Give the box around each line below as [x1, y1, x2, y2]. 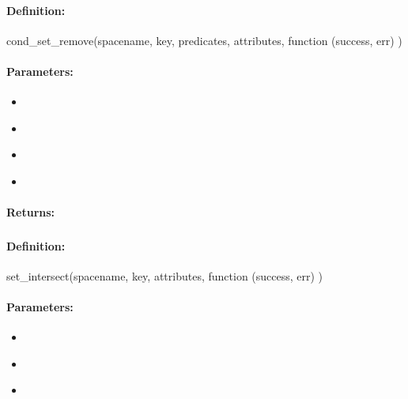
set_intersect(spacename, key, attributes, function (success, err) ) [6, 267, 323, 284]
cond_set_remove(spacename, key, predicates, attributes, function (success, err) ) [6, 32, 402, 48]
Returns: [6, 204, 55, 220]
